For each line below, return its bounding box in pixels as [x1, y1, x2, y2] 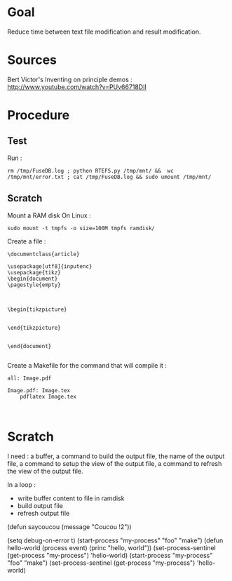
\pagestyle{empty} [7, 281, 61, 288]
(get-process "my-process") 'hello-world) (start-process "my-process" [7, 551, 213, 559]
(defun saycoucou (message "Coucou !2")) [7, 522, 132, 530]
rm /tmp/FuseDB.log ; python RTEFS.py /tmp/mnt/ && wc [7, 167, 174, 174]
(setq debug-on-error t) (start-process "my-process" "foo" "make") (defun [7, 536, 224, 545]
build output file [17, 501, 63, 509]
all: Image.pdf [7, 375, 52, 382]
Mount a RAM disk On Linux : [7, 211, 91, 220]
